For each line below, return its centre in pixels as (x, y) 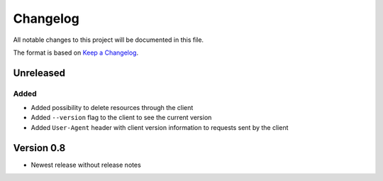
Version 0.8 (39, 148)
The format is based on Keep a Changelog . (76, 53)
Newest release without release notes (86, 165)
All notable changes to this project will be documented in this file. (109, 40)
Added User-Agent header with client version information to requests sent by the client (160, 127)
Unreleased (39, 73)
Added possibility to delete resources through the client (112, 108)
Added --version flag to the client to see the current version (121, 118)
